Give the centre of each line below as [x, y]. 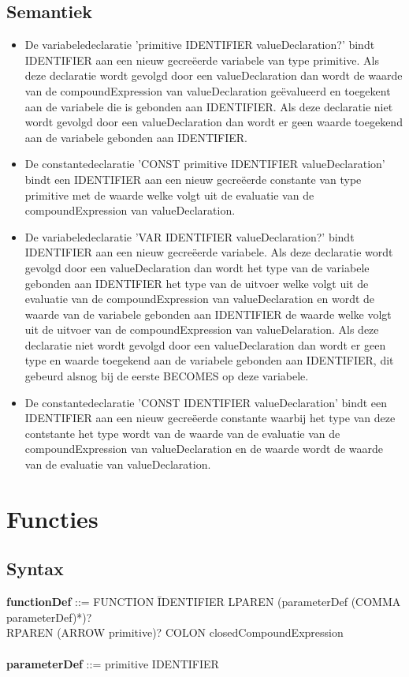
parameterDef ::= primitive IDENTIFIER [113, 663]
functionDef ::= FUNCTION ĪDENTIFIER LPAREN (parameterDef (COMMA [204, 602]
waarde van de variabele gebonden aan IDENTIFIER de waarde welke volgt [208, 314]
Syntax [35, 569]
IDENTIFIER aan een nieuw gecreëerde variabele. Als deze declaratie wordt [209, 252]
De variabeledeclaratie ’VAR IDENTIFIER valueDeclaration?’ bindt [190, 236]
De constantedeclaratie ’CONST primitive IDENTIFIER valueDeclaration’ [205, 164]
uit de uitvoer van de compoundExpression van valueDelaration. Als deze [202, 329]
